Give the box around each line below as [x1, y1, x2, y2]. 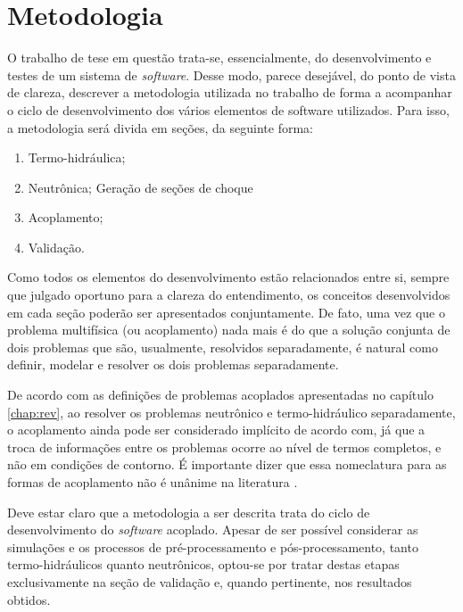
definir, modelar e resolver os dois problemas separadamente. [7, 355, 339, 374]
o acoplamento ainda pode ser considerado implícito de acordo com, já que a [7, 420, 426, 439]
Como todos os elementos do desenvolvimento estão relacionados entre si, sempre [7, 268, 450, 286]
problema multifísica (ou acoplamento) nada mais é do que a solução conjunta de [7, 320, 451, 339]
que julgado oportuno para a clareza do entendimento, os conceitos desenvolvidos [7, 285, 451, 304]
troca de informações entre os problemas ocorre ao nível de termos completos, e [7, 437, 442, 456]
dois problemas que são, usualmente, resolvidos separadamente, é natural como [7, 337, 438, 356]
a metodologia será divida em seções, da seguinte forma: [7, 118, 313, 136]
